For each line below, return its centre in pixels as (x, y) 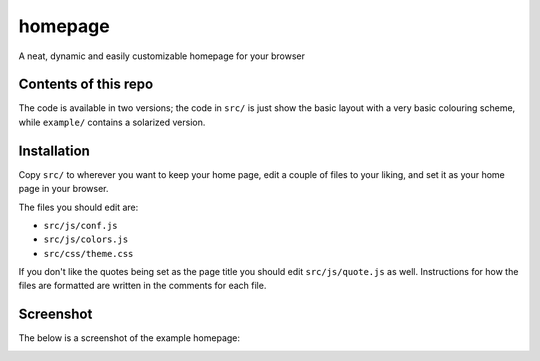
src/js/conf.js (81, 225)
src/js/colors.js (86, 239)
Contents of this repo (86, 84)
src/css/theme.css (88, 253)
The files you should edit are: (78, 207)
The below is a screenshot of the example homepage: (129, 338)
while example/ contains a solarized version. (112, 122)
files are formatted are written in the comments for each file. (142, 286)
